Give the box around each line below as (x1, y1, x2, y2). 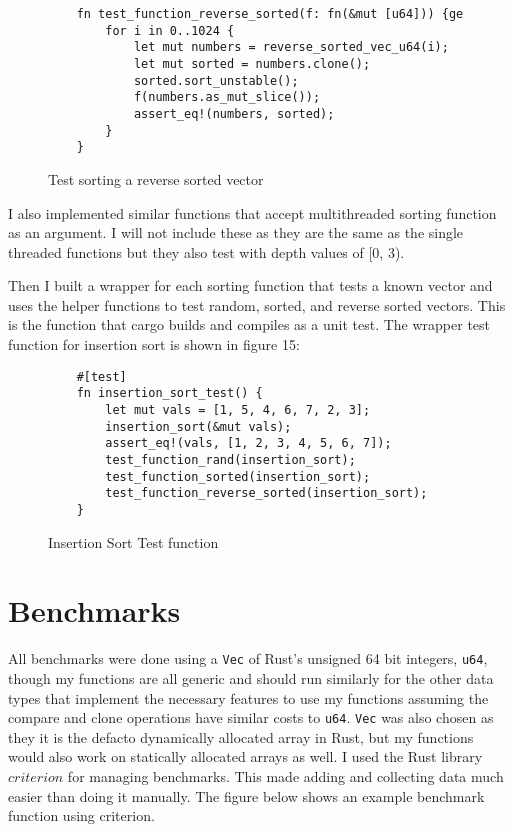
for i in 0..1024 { (105, 23, 235, 38)
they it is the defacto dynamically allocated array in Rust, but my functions (8, 726, 474, 747)
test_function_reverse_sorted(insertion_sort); (105, 486, 428, 501)
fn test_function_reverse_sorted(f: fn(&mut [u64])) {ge (76, 7, 464, 21)
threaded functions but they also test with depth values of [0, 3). (8, 241, 405, 262)
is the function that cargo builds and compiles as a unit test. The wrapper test (8, 314, 491, 335)
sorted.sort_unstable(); (133, 73, 299, 88)
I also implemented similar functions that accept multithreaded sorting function (8, 202, 497, 223)
